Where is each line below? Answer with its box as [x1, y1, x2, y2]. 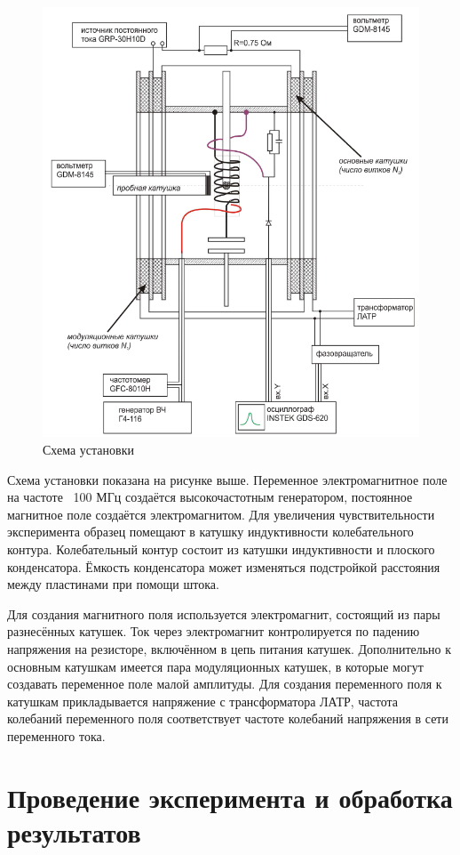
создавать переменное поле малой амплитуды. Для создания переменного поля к [7, 674, 442, 693]
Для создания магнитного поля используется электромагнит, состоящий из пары [7, 604, 440, 623]
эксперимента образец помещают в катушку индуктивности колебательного [7, 522, 414, 541]
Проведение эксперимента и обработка [7, 778, 453, 815]
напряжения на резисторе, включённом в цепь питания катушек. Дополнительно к [7, 639, 452, 657]
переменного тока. [7, 726, 106, 745]
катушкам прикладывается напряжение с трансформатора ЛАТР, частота [7, 691, 398, 710]
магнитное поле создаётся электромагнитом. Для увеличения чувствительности [7, 504, 435, 523]
